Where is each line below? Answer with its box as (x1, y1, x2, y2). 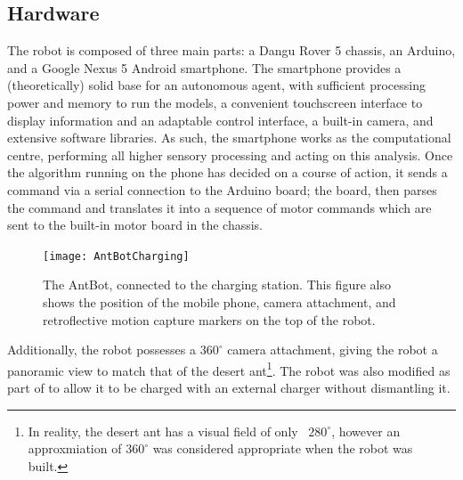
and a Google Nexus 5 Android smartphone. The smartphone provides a (7, 58, 402, 77)
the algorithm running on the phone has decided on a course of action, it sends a (7, 163, 448, 182)
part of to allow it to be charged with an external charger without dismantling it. (7, 378, 451, 397)
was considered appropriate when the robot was (152, 439, 413, 458)
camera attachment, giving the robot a (227, 340, 438, 359)
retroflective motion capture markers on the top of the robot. (43, 310, 376, 329)
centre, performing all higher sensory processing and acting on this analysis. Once (7, 145, 453, 164)
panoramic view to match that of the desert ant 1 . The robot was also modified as (7, 358, 451, 379)
